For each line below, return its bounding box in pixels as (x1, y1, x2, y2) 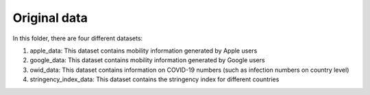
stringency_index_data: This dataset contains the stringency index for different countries (29, 75, 280, 83)
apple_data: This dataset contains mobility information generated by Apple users (29, 46, 258, 55)
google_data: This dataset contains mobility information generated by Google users (29, 56, 265, 64)
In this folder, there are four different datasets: (12, 34, 143, 42)
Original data (12, 10, 88, 25)
